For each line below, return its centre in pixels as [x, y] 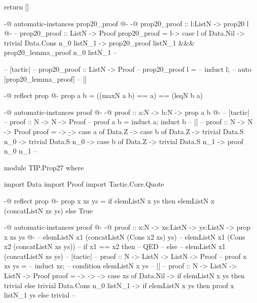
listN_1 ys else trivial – [40, 295]
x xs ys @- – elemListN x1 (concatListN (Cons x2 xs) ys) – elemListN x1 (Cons [125, 236]
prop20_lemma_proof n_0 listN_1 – [61, 52]
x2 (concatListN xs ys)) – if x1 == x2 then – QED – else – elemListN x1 [115, 246]
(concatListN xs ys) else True [48, 210]
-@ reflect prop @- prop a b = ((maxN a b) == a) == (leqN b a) [104, 95]
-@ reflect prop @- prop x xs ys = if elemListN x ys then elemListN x [109, 200]
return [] [17, 6]
